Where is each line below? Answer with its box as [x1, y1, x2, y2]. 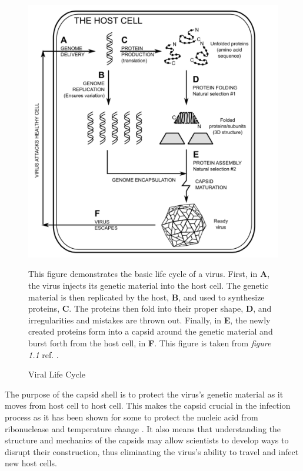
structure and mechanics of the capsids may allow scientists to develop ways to [5, 434, 289, 446]
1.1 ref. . [28, 348, 59, 360]
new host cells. [5, 457, 57, 469]
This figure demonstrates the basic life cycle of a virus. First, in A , [28, 268, 270, 280]
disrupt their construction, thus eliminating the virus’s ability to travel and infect [5, 445, 299, 457]
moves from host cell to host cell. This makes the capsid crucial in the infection [5, 399, 291, 412]
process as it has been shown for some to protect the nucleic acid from [5, 411, 258, 423]
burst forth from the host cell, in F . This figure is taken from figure [28, 337, 271, 349]
